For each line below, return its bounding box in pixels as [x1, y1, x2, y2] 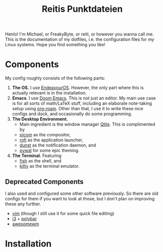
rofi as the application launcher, [19, 137, 83, 143]
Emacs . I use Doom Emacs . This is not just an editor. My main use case [12, 95, 156, 101]
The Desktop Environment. [12, 116, 69, 122]
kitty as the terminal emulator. [19, 163, 80, 169]
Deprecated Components [5, 177, 84, 186]
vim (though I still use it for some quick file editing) [12, 210, 115, 216]
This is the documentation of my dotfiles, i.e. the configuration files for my [5, 36, 154, 42]
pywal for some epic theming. [19, 148, 80, 154]
